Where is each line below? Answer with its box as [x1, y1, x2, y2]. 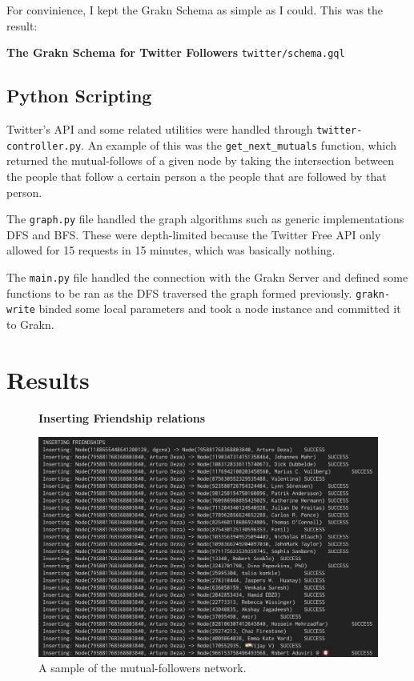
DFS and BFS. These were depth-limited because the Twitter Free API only [6, 226, 381, 242]
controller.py [6, 140, 82, 152]
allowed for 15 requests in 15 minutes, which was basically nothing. [6, 242, 336, 258]
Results [6, 363, 90, 395]
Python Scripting [6, 83, 152, 108]
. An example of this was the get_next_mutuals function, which [81, 136, 397, 153]
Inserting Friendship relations [38, 409, 206, 426]
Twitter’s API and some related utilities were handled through [6, 121, 313, 138]
